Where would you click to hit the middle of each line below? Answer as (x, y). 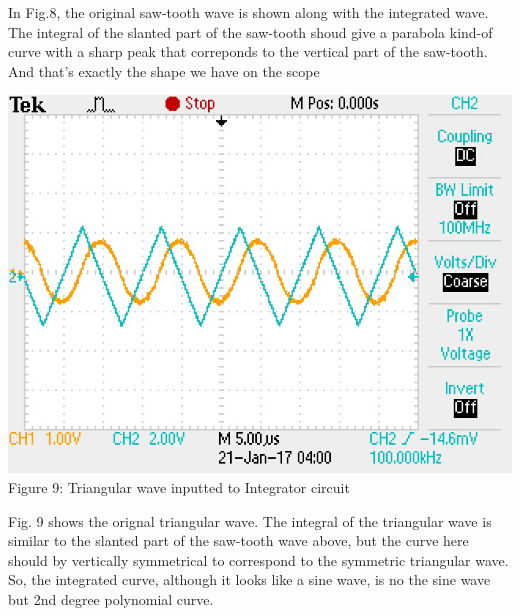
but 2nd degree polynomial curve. (111, 598)
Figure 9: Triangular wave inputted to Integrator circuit (179, 486)
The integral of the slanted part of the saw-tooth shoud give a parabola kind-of (250, 31)
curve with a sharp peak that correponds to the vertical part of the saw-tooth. (248, 51)
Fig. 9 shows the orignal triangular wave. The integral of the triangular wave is (250, 520)
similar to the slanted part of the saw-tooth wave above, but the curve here (238, 540)
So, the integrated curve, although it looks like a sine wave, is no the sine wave (249, 579)
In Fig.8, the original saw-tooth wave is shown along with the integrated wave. (248, 12)
